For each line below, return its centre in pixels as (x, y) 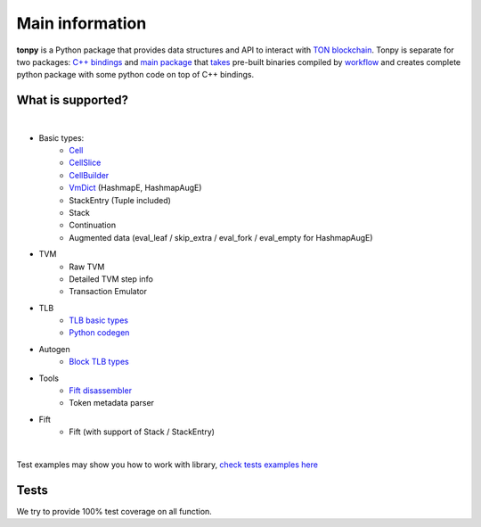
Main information (82, 23)
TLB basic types (99, 320)
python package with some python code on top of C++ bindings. (135, 75)
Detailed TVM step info (111, 279)
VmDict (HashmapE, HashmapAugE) (135, 188)
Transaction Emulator (108, 292)
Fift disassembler (101, 391)
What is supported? (73, 100)
